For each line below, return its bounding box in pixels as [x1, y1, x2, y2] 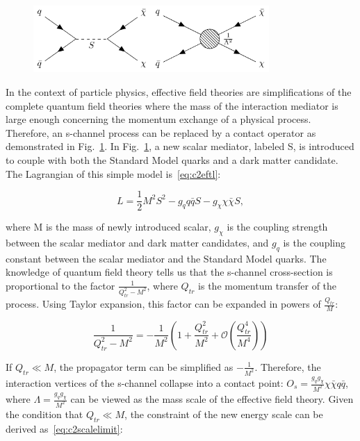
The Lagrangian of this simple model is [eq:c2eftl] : [6, 166, 221, 181]
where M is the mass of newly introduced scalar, [6, 219, 211, 234]
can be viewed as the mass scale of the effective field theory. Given [70, 392, 354, 406]
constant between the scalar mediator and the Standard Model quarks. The [6, 251, 327, 265]
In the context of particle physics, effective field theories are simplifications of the [6, 84, 352, 99]
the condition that [6, 407, 83, 422]
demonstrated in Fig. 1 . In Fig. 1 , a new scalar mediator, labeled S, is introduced [6, 139, 354, 153]
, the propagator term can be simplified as [54, 359, 234, 374]
